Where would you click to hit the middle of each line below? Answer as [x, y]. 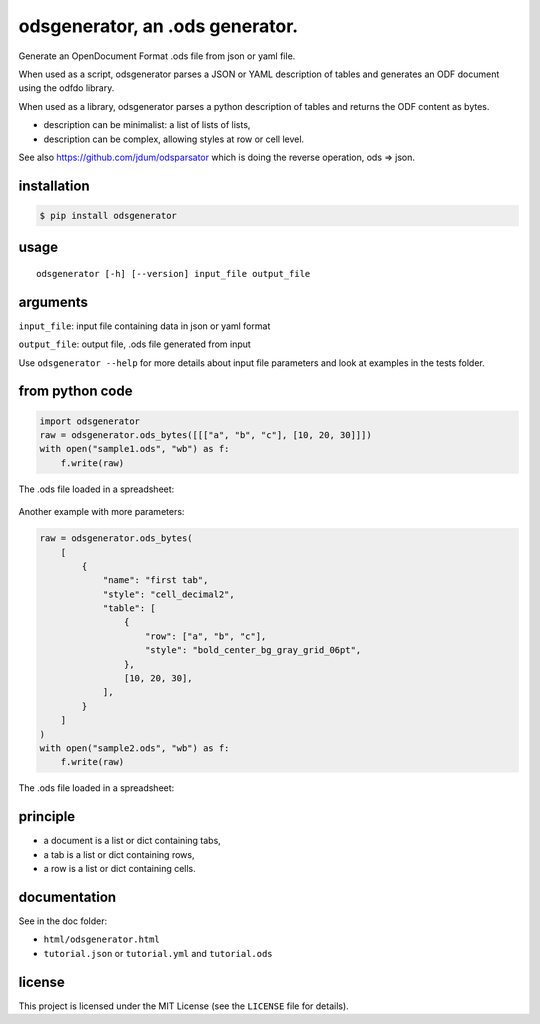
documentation [67, 896]
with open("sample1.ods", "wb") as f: [134, 449]
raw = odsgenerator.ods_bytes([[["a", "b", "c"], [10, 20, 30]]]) [205, 434]
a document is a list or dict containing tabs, [132, 841]
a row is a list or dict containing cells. [120, 869]
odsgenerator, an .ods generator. [158, 26]
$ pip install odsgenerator [108, 215]
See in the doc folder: [63, 921]
